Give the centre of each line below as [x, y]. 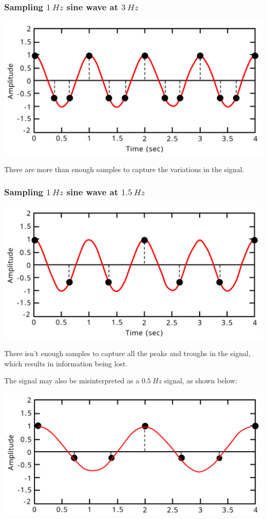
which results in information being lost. [66, 363]
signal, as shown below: [201, 381]
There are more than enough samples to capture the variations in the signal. [124, 169]
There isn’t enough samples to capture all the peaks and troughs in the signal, [127, 353]
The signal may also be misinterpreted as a [72, 381]
